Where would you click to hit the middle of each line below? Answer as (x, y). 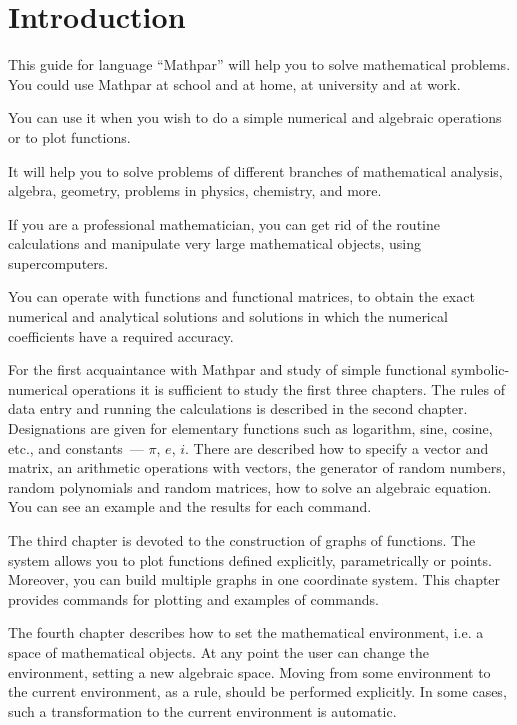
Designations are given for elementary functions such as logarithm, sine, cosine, (250, 428)
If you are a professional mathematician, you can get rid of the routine (224, 223)
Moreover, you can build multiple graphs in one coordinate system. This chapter (254, 579)
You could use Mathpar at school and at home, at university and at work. (234, 83)
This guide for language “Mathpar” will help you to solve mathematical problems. (259, 64)
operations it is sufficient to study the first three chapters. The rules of (288, 388)
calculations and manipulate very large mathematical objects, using (214, 243)
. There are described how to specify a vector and (337, 447)
